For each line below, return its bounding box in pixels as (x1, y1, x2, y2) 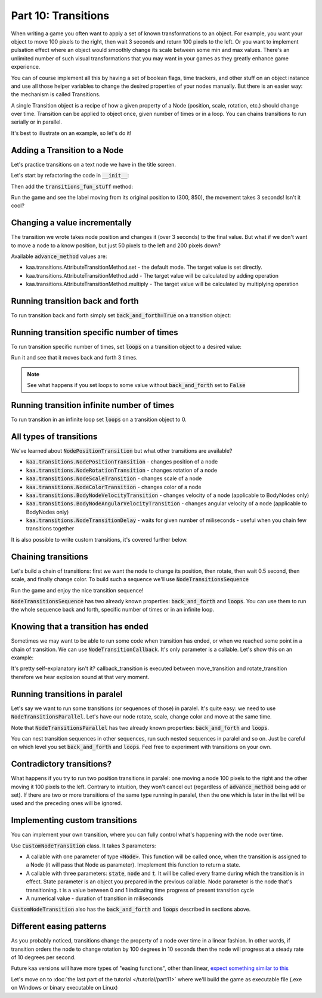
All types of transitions (11, 431, 98, 441)
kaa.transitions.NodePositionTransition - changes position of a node (26, 458, 218, 465)
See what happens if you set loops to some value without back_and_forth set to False (27, 382, 246, 389)
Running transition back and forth (11, 296, 140, 306)
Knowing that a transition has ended (11, 622, 149, 632)
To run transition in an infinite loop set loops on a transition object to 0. (11, 416, 187, 423)
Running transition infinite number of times (11, 400, 175, 410)
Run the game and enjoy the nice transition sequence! (11, 586, 144, 594)
